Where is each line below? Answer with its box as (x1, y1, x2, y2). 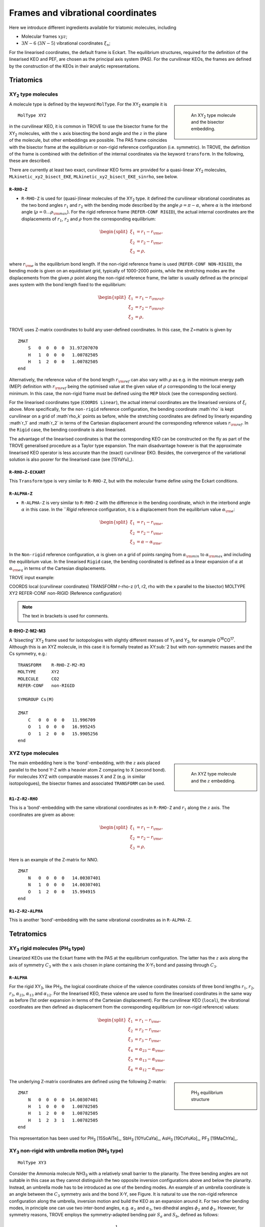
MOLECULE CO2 (18, 676, 59, 682)
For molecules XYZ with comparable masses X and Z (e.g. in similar (9, 774, 146, 779)
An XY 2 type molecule (191, 112, 236, 119)
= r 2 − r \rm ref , (135, 304, 165, 311)
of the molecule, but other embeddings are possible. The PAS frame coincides (9, 137, 167, 143)
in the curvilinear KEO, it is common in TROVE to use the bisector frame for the (9, 123, 168, 130)
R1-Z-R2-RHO (9, 796, 38, 801)
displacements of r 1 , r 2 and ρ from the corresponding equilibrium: (21, 216, 156, 223)
